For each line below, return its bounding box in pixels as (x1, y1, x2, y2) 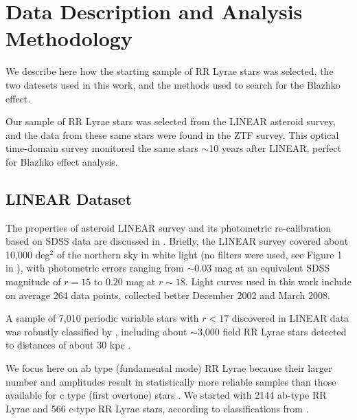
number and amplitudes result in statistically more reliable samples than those (5, 374, 336, 388)
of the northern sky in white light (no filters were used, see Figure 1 (56, 247, 343, 261)
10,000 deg (5, 247, 50, 261)
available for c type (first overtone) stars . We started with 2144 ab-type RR (5, 388, 327, 402)
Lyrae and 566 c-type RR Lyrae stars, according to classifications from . (5, 401, 309, 415)
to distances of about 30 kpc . (5, 338, 131, 352)
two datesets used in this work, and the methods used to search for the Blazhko (5, 77, 341, 91)
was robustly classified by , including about (5, 324, 187, 338)
